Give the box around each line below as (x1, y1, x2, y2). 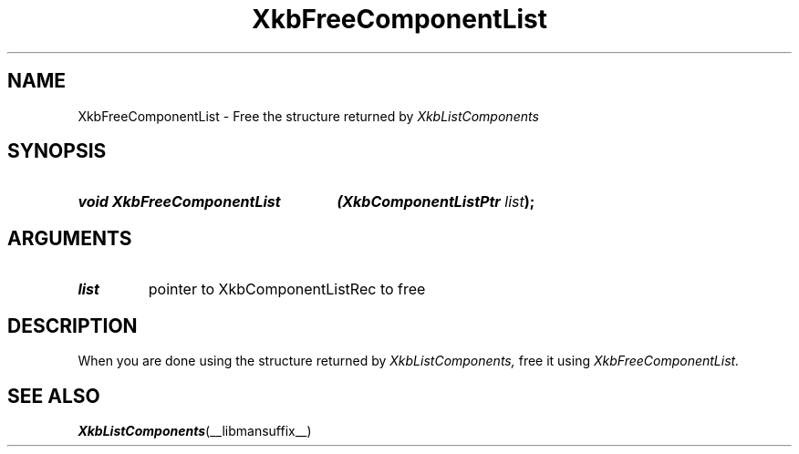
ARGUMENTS (7, 226, 132, 250)
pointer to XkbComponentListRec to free (148, 280, 426, 299)
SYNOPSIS (7, 139, 107, 163)
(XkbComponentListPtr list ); (337, 192, 535, 212)
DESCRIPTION (7, 314, 138, 337)
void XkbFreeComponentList (78, 192, 281, 212)
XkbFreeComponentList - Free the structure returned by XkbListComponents (78, 108, 539, 124)
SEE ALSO (7, 384, 100, 408)
